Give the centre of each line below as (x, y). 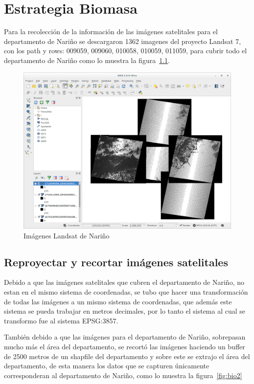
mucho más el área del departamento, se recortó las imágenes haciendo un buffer (125, 346)
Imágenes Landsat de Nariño (67, 235)
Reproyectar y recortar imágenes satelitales (116, 262)
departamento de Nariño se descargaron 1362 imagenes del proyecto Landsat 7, (123, 41)
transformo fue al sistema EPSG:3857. (61, 320)
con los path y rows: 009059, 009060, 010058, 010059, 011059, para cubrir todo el (126, 51)
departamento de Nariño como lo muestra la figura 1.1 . (87, 60)
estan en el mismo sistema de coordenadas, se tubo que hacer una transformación (126, 291)
